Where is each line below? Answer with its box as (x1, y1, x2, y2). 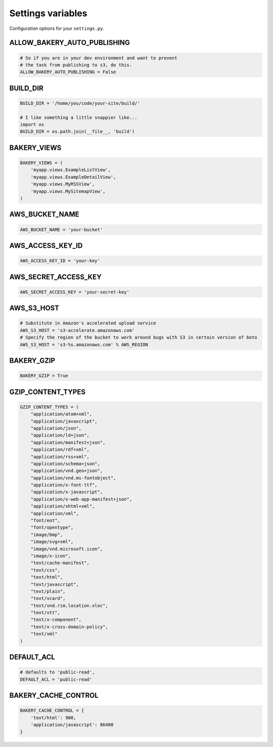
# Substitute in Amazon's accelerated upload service (20, 320, 156, 326)
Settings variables (9, 8, 87, 19)
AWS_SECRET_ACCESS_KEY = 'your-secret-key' (20, 289, 130, 295)
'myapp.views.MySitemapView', (30, 188, 106, 194)
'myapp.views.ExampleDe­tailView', (30, 174, 116, 180)
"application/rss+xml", (30, 454, 89, 460)
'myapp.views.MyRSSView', (30, 181, 95, 187)
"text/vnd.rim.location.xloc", (30, 603, 108, 608)
